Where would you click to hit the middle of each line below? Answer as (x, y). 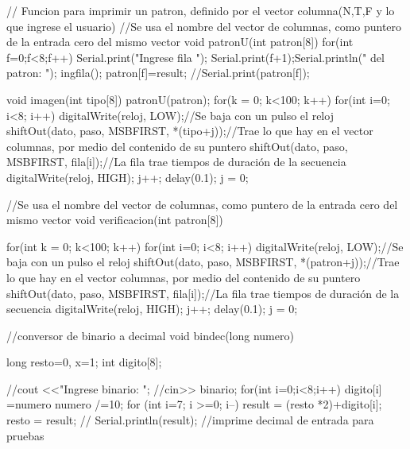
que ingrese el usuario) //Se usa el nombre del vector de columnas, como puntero (204, 26)
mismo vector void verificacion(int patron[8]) (115, 220)
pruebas (25, 435)
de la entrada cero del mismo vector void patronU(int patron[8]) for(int (180, 42)
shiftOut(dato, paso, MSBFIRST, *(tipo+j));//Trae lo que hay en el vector (190, 131)
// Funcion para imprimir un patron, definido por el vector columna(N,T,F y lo (201, 10)
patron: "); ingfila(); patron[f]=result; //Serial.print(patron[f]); (158, 73)
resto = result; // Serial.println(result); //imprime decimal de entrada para (190, 420)
